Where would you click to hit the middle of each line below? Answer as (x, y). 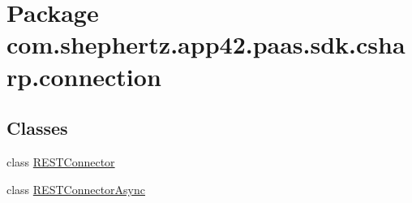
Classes (37, 128)
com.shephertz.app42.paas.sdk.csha (206, 44)
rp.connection (84, 76)
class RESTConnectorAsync (76, 189)
